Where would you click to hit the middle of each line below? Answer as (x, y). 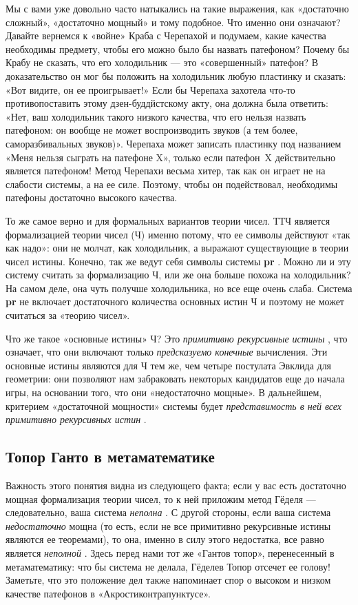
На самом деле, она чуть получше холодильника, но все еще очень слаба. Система (179, 288)
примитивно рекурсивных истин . (76, 419)
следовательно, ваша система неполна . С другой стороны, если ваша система (168, 512)
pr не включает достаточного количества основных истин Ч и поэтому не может (175, 301)
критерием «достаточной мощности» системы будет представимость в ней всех (174, 406)
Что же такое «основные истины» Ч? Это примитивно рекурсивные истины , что (177, 338)
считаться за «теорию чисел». (68, 315)
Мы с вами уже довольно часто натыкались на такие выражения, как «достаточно (177, 8)
